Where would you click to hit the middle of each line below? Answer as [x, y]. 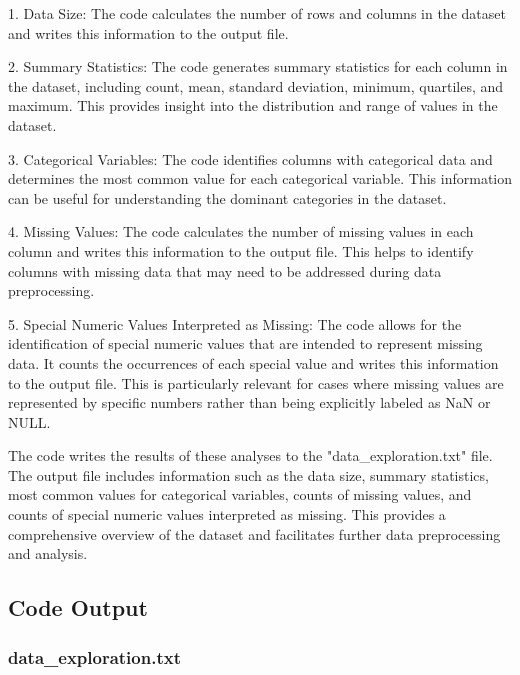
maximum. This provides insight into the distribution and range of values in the [253, 105]
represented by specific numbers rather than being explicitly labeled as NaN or [249, 402]
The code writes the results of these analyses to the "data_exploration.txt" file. [250, 455]
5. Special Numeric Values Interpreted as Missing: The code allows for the [235, 323]
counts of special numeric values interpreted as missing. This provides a [227, 514]
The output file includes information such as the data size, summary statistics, [248, 474]
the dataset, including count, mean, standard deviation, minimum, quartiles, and [256, 85]
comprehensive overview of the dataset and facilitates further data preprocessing [254, 533]
